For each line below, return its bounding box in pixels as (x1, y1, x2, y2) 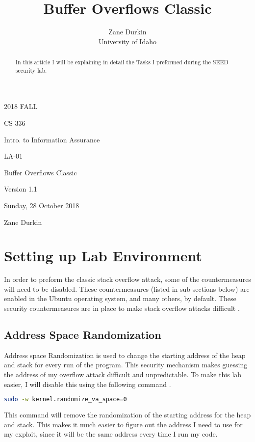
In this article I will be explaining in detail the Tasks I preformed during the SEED (15, 58, 229, 66)
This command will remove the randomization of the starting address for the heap (4, 410, 251, 420)
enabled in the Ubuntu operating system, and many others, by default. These (4, 293, 236, 304)
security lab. (15, 66, 47, 74)
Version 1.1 (4, 184, 37, 194)
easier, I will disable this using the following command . (4, 379, 171, 389)
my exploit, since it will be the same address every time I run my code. (4, 429, 218, 439)
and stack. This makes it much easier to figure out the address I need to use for (4, 419, 243, 429)
